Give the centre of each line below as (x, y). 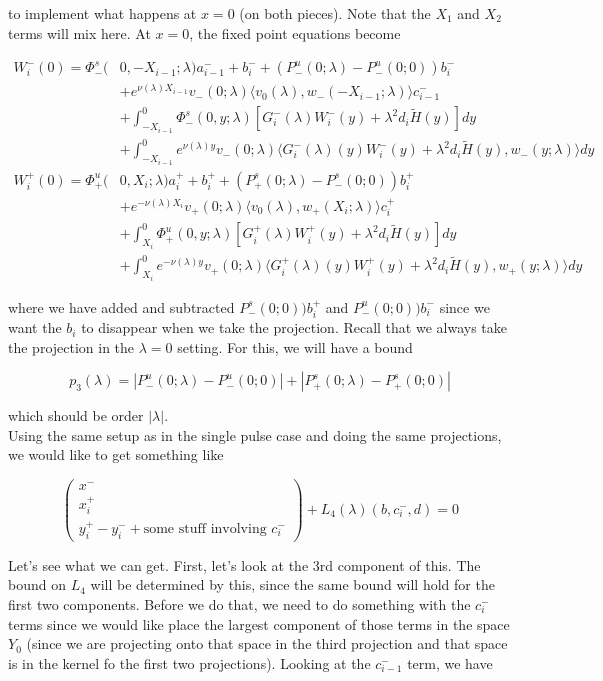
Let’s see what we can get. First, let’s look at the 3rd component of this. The (244, 564)
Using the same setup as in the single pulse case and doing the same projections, (255, 434)
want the (35, 327)
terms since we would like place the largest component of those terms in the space (259, 623)
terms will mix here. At (79, 32)
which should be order (76, 415)
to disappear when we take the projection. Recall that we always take (294, 327)
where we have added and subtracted (121, 306)
